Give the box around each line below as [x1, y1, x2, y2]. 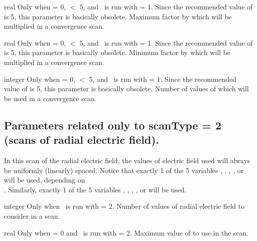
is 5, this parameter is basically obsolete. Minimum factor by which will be [4, 47, 231, 58]
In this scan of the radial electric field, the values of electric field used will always [4, 155, 251, 165]
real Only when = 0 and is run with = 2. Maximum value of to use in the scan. [4, 227, 249, 238]
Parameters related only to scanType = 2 [4, 117, 221, 132]
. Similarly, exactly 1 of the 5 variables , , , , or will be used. [4, 184, 187, 194]
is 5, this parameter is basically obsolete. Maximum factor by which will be [4, 11, 232, 21]
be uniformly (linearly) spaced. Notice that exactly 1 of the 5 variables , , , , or [4, 165, 244, 175]
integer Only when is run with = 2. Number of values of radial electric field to [4, 201, 245, 211]
